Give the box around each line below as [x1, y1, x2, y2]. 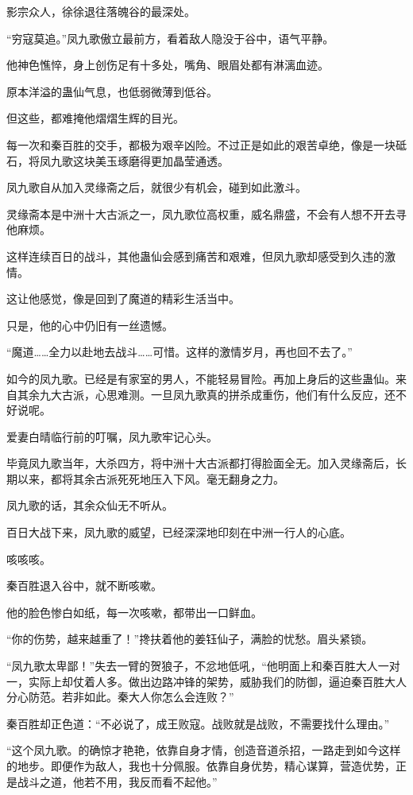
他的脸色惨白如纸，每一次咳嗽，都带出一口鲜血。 [6, 603, 262, 620]
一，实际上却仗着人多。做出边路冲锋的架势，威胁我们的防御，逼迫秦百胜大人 [6, 673, 407, 689]
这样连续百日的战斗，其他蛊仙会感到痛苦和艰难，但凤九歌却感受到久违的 [6, 247, 384, 264]
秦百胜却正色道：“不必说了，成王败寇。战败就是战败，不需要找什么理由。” [6, 715, 390, 731]
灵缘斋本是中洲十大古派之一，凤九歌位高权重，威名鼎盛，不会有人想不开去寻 [6, 205, 407, 222]
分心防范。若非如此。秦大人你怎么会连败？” [6, 688, 234, 705]
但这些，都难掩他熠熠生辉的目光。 [6, 110, 184, 126]
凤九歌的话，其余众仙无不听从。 [6, 497, 173, 514]
